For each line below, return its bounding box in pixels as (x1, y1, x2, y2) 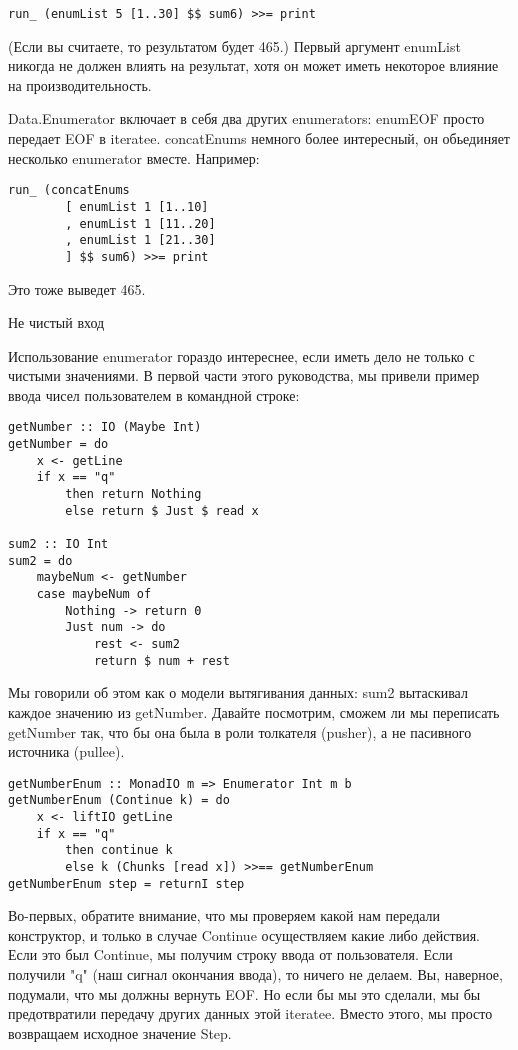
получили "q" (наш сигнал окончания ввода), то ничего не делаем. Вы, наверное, (8, 964, 503, 985)
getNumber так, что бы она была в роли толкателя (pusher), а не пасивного (8, 721, 472, 742)
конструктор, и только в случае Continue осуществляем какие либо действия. (8, 924, 480, 945)
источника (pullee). (8, 741, 125, 762)
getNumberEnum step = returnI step (8, 876, 245, 891)
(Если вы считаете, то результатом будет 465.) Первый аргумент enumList (8, 35, 461, 56)
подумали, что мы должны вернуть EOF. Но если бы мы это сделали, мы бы (8, 983, 481, 1004)
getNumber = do (8, 437, 109, 452)
